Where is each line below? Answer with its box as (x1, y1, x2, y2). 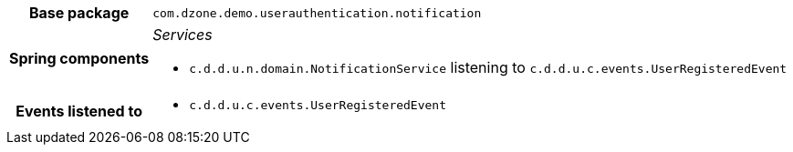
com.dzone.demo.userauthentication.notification (152, 5, 482, 20)
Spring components (9, 49, 150, 67)
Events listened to (16, 101, 142, 120)
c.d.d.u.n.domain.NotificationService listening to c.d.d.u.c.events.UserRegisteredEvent (189, 58, 788, 76)
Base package (28, 4, 130, 22)
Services (152, 25, 213, 44)
